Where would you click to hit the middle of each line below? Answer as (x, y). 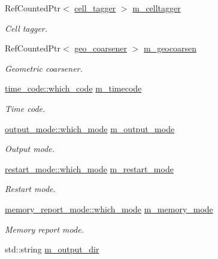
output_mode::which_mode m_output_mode (90, 128)
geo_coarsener (101, 48)
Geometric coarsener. (44, 68)
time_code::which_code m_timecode (73, 88)
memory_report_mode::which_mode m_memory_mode (109, 208)
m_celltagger (157, 8)
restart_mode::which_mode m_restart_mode (89, 168)
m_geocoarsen (170, 48)
